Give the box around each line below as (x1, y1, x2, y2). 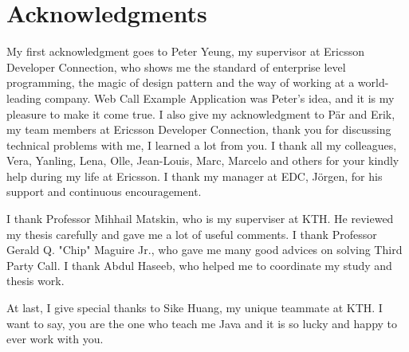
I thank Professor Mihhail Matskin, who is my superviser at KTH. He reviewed (6, 210, 394, 227)
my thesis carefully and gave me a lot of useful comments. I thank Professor (6, 225, 377, 242)
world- (357, 74, 389, 91)
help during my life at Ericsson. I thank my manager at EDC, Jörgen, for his (6, 167, 383, 184)
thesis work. (6, 272, 65, 289)
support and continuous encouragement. (6, 183, 202, 200)
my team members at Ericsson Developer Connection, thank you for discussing (6, 121, 391, 138)
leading (6, 89, 41, 106)
